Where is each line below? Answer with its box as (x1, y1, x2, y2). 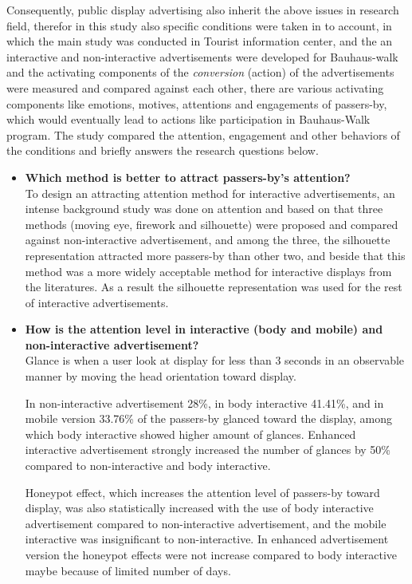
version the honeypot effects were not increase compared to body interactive (25, 547, 398, 562)
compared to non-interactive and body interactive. (25, 457, 271, 474)
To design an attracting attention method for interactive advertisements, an (25, 184, 395, 201)
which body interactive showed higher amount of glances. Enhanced (25, 425, 356, 442)
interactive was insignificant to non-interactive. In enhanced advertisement (25, 531, 389, 547)
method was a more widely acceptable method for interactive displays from (25, 262, 392, 279)
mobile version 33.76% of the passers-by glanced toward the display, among (25, 410, 392, 427)
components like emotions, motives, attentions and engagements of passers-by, (6, 95, 387, 112)
